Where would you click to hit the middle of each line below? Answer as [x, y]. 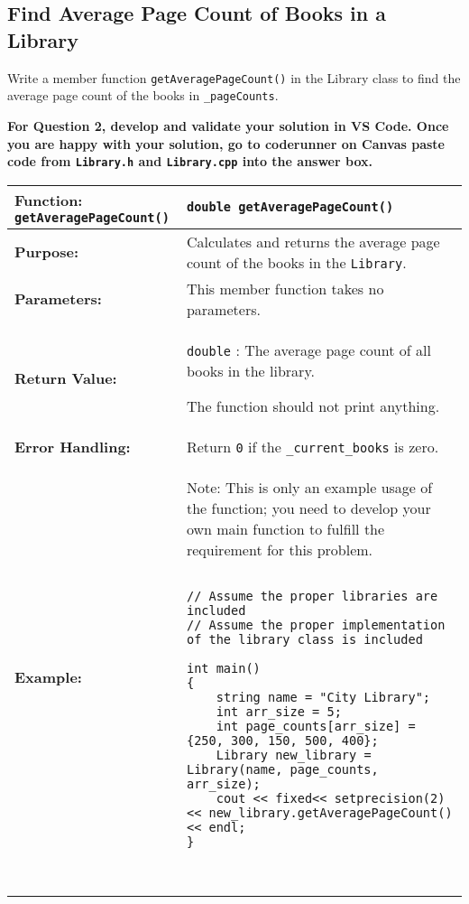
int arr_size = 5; [279, 711]
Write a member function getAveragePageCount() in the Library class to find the [234, 77]
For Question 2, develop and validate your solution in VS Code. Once [228, 125]
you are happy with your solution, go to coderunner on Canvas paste [226, 143]
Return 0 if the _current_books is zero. [313, 446]
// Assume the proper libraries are [312, 596]
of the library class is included [304, 639]
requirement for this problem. [280, 549]
